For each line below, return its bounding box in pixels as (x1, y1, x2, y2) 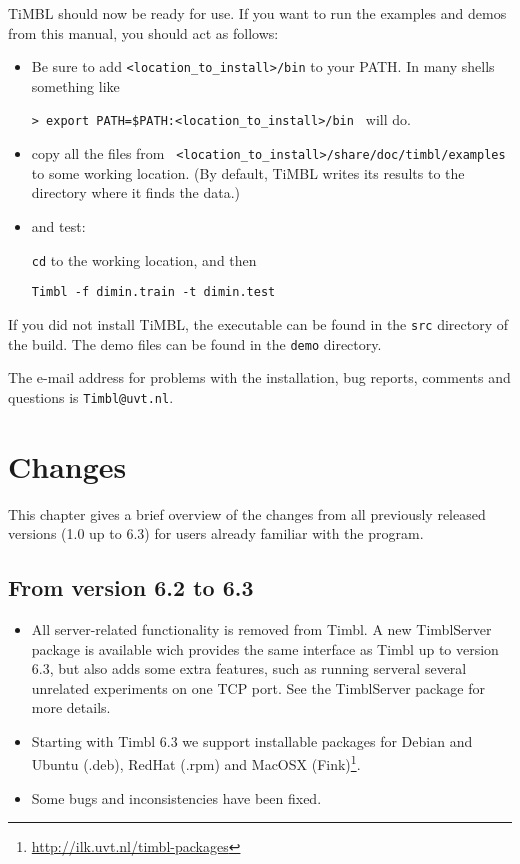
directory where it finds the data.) (31, 182, 241, 203)
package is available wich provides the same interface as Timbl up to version (31, 638, 499, 659)
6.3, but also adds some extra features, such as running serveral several (31, 658, 467, 679)
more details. (31, 697, 111, 718)
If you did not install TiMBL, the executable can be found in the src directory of (8, 313, 509, 334)
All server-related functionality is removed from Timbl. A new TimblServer (31, 618, 492, 639)
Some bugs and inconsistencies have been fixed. (31, 787, 322, 808)
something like (31, 75, 120, 96)
